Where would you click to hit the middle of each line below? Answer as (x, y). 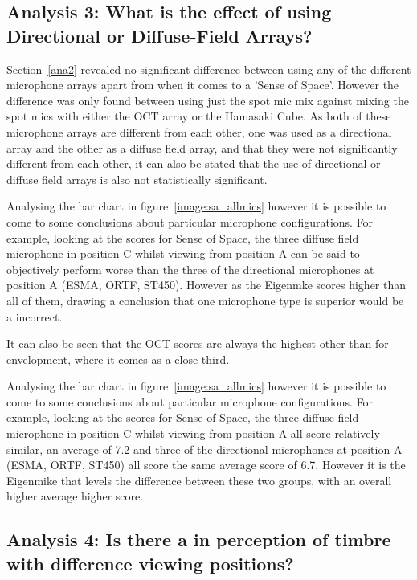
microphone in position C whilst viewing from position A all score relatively (193, 433)
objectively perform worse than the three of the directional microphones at (190, 269)
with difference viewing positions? (150, 563)
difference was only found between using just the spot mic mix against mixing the (208, 100)
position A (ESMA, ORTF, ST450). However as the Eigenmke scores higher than (206, 285)
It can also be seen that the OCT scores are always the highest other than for (198, 343)
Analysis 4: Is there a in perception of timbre (199, 539)
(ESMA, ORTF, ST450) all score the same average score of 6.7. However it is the (206, 465)
